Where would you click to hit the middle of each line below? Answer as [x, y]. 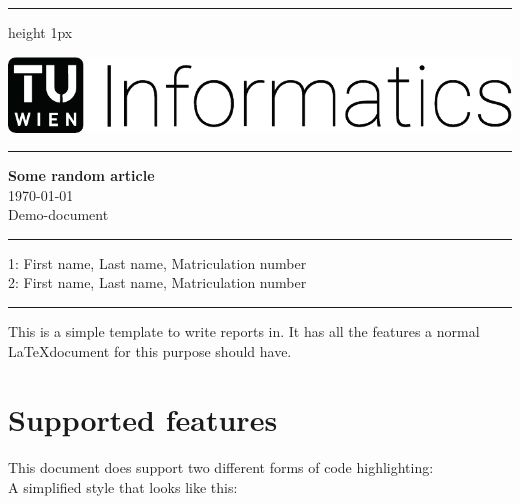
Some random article [81, 175]
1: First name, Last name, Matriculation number [157, 262]
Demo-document [58, 214]
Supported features [143, 419]
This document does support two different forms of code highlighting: [221, 467]
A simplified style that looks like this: [123, 486]
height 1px [40, 32]
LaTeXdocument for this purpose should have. [150, 350]
